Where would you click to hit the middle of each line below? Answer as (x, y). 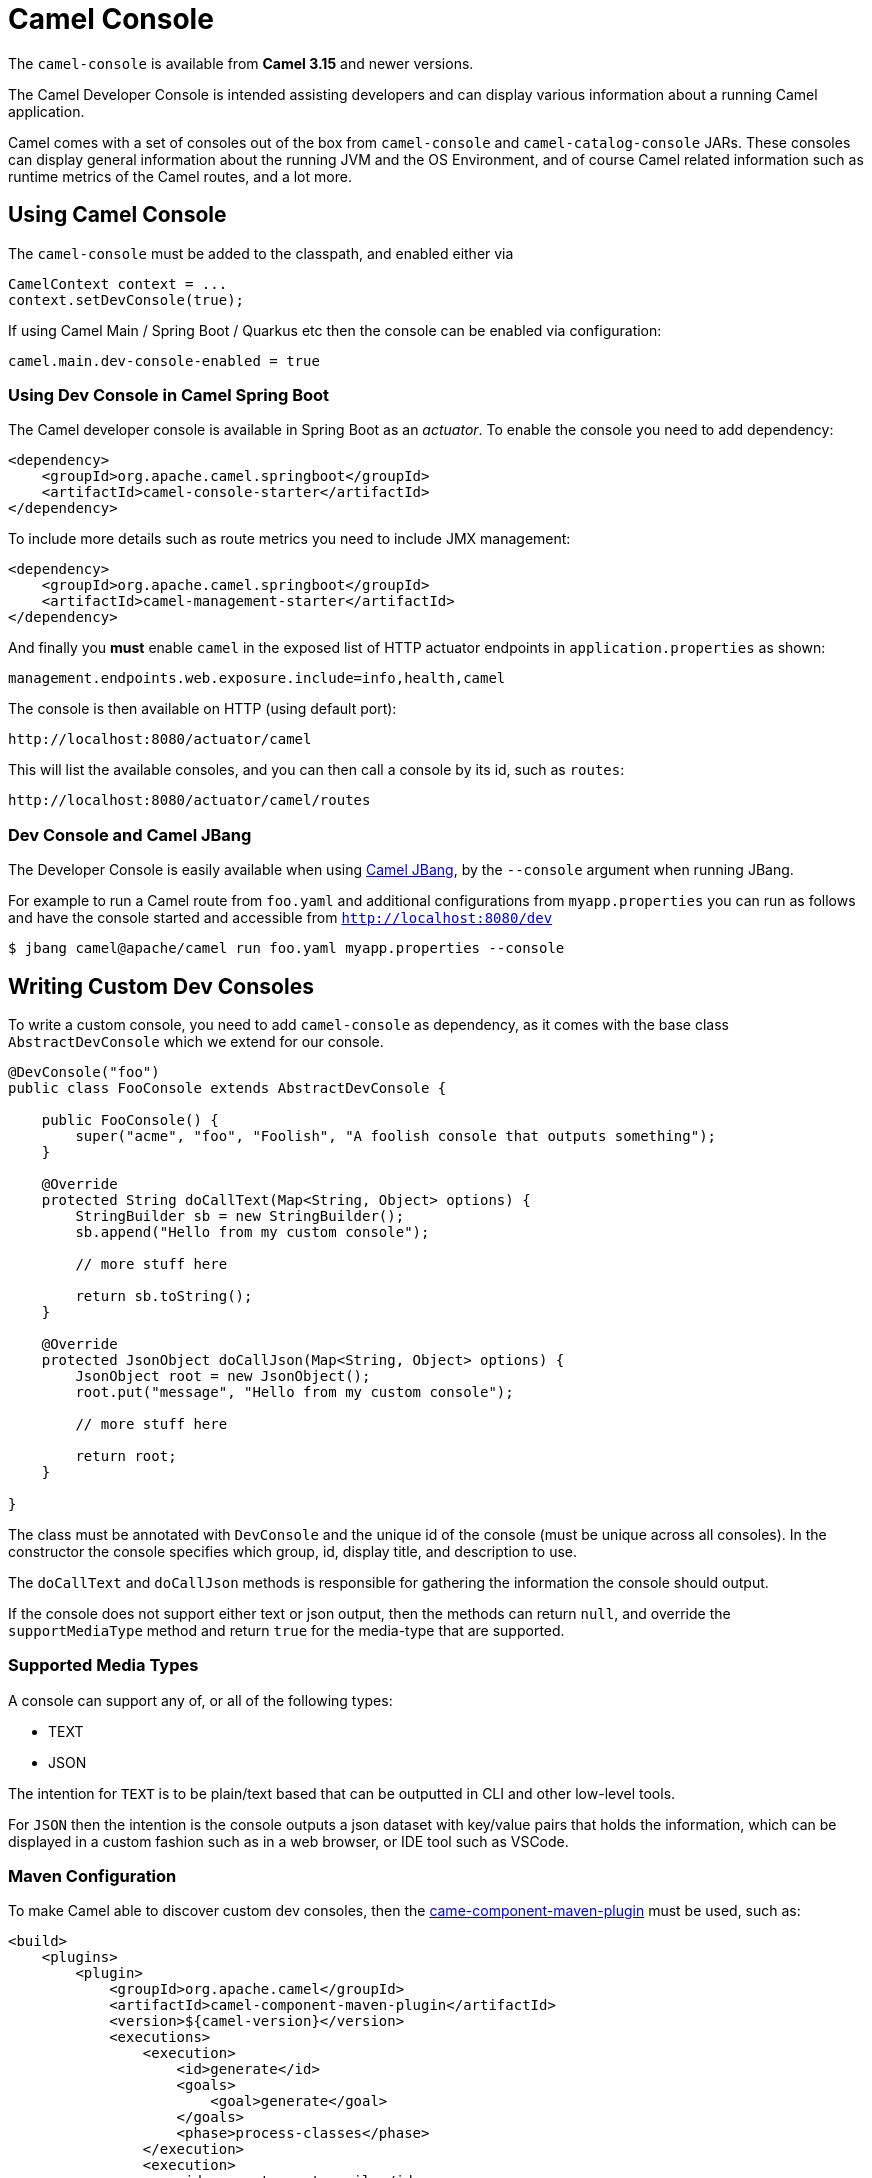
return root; (126, 1455)
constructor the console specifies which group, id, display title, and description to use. (293, 1551)
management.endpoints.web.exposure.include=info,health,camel (257, 678)
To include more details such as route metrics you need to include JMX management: (289, 539)
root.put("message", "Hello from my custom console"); (294, 1391)
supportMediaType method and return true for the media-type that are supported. (286, 1630)
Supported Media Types (103, 1665)
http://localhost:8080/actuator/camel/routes (189, 800)
